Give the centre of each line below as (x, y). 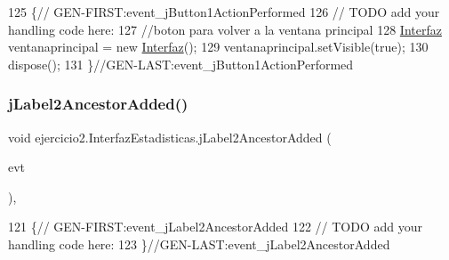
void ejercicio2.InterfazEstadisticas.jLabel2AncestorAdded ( (170, 137)
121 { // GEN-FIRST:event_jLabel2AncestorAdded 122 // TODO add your (215, 227)
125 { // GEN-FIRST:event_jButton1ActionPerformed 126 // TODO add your (224, 12)
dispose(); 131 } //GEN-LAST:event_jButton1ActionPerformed (181, 64)
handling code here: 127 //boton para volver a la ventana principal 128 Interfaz (225, 29)
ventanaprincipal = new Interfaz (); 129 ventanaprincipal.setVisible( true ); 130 (218, 47)
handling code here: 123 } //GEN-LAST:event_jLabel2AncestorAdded (199, 244)
